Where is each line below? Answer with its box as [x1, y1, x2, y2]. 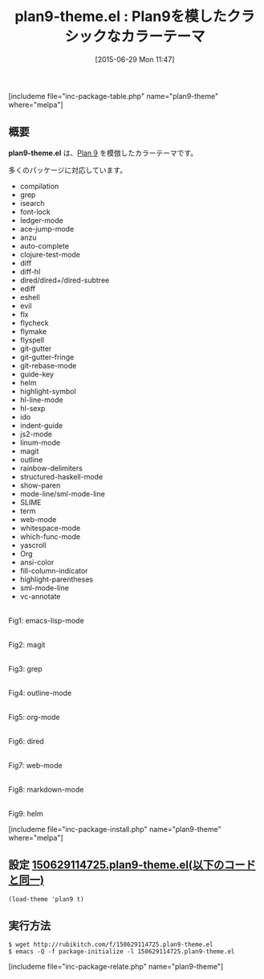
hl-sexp [19, 403, 46, 413]
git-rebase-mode [19, 360, 77, 370]
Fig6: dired [8, 736, 44, 746]
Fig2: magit [8, 640, 46, 649]
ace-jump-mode [19, 224, 75, 233]
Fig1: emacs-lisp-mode [8, 615, 84, 625]
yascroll [19, 540, 47, 549]
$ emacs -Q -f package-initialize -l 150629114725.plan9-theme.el [8, 948, 235, 956]
